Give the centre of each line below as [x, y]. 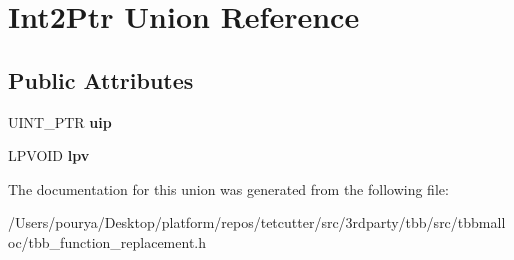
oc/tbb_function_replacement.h [107, 241]
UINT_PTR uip [60, 121]
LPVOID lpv [49, 155]
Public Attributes [101, 79]
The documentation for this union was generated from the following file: [228, 188]
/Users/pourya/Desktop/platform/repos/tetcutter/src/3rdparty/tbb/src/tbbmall [257, 222]
